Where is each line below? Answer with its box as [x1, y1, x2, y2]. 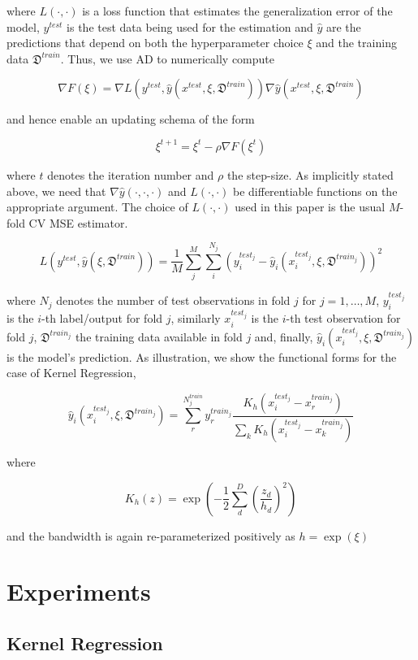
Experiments [6, 575, 151, 608]
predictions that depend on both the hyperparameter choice [6, 34, 304, 51]
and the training [316, 34, 397, 51]
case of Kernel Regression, [6, 364, 136, 381]
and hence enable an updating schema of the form [6, 111, 255, 128]
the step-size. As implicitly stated [226, 166, 394, 183]
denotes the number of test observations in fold [56, 292, 291, 309]
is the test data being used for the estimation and [67, 18, 313, 35]
